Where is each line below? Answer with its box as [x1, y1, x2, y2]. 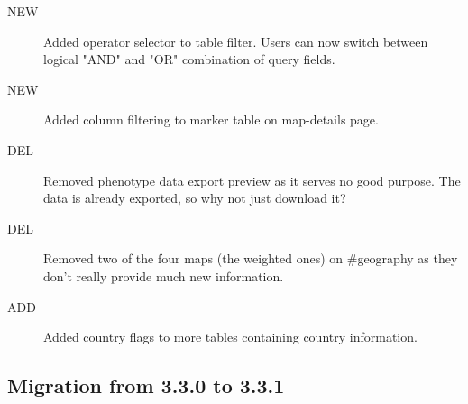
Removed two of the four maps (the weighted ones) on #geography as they [43, 249, 458, 268]
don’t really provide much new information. [43, 266, 284, 285]
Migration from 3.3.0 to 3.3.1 [7, 372, 285, 399]
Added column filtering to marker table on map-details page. [43, 110, 379, 129]
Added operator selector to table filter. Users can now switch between [43, 32, 428, 50]
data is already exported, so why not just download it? [43, 188, 346, 207]
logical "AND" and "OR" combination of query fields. [43, 50, 335, 69]
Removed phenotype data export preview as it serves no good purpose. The [43, 170, 461, 189]
